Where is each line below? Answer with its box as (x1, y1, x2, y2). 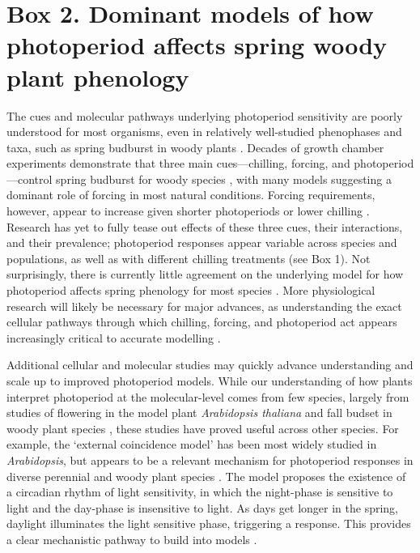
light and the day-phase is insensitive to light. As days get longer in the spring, (6, 499, 399, 516)
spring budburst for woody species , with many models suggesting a (56, 170, 392, 187)
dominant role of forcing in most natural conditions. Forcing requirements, (6, 186, 375, 203)
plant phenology (6, 60, 189, 93)
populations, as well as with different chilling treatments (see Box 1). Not (6, 249, 371, 266)
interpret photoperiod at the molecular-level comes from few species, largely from (6, 388, 409, 405)
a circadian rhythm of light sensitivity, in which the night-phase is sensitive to (6, 483, 393, 500)
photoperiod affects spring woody (6, 28, 388, 62)
